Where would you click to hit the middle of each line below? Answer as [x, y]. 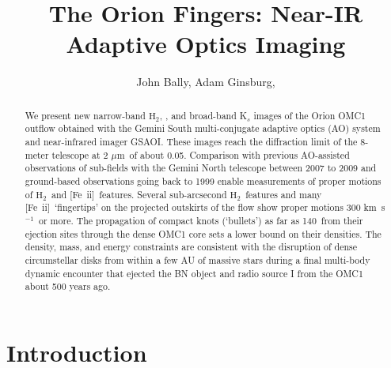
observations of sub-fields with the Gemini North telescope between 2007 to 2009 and [201, 168]
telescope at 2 [80, 154]
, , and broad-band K [203, 115]
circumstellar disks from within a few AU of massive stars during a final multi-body [197, 259]
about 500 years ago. [68, 286]
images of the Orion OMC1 [310, 115]
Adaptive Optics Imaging [206, 44]
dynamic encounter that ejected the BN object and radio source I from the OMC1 [194, 273]
